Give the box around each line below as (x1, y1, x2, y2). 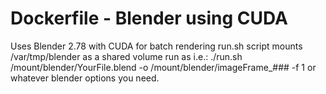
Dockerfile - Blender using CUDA (10, 7, 288, 30)
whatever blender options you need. (10, 72, 160, 84)
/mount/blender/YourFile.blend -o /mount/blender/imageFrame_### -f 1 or (10, 61, 317, 73)
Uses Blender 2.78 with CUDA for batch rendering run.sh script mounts (10, 40, 303, 52)
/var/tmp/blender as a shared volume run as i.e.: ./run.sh (10, 50, 243, 62)
